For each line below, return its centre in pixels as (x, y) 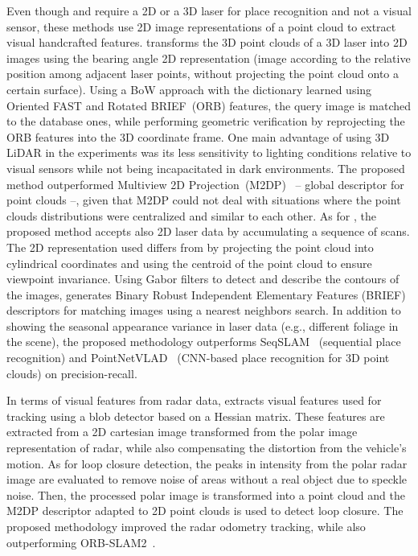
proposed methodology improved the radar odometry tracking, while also (186, 526)
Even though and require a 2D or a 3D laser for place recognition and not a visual (209, 10)
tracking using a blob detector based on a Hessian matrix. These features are (196, 416)
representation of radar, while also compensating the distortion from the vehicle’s (207, 448)
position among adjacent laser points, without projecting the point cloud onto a (203, 74)
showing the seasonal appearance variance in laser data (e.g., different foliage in (203, 325)
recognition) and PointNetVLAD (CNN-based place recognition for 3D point (198, 358)
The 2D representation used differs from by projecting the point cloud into (190, 247)
